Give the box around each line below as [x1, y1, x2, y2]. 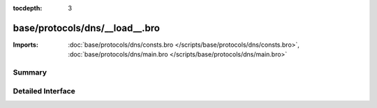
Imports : [13, 40, 38, 49]
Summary [13, 68, 47, 77]
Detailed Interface [13, 86, 76, 95]
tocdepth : [13, 4, 43, 12]
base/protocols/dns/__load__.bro [13, 22, 161, 34]
